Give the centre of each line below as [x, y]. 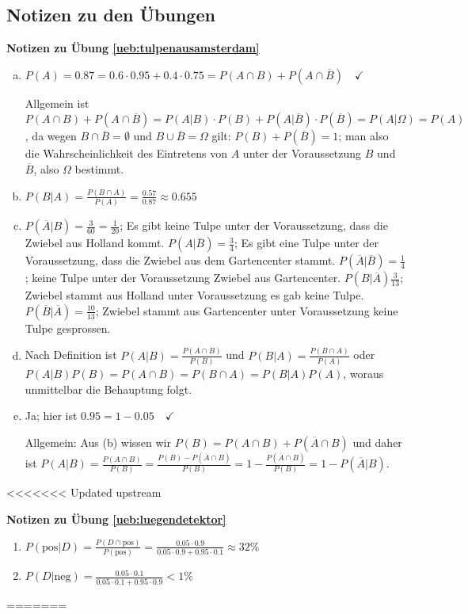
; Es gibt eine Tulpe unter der [306, 243]
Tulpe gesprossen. [68, 328]
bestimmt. [99, 168]
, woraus [363, 374]
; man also [363, 136]
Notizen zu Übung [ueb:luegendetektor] [116, 519]
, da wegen [51, 136]
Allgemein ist [57, 103]
